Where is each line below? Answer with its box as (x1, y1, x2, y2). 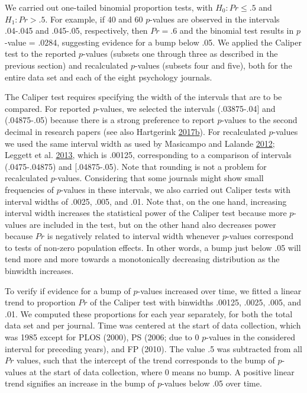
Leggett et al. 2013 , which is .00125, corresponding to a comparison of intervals (5, 149, 292, 161)
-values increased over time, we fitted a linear (137, 284, 302, 297)
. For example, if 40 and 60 (45, 12, 143, 25)
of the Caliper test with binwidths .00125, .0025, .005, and (90, 296, 302, 308)
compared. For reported (5, 102, 91, 114)
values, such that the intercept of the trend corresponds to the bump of (16, 354, 275, 366)
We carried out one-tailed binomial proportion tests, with (5, 1, 213, 13)
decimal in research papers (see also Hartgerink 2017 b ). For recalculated (5, 125, 266, 137)
